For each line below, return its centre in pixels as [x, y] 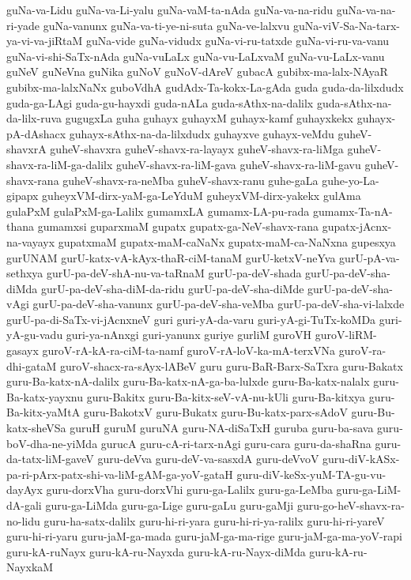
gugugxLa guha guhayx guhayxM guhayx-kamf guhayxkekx [209, 118]
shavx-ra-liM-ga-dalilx [60, 164]
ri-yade [23, 25]
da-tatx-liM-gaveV [50, 459]
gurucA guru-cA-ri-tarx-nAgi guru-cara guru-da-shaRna [236, 443]
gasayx [23, 350]
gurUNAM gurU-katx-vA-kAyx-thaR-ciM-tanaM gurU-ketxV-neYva [171, 257]
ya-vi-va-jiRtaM [45, 41]
